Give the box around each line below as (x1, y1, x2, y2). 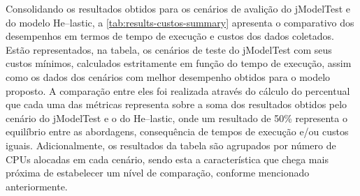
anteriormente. (6, 179, 68, 193)
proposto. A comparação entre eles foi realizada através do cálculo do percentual (6, 83, 350, 98)
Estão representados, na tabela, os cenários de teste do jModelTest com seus (6, 42, 332, 56)
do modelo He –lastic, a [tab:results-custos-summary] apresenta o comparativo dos (6, 15, 354, 29)
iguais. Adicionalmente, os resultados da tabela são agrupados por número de (6, 137, 336, 152)
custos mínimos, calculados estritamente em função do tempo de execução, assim (6, 56, 352, 70)
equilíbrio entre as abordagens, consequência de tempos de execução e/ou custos (6, 124, 349, 139)
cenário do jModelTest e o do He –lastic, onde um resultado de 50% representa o (6, 110, 347, 125)
